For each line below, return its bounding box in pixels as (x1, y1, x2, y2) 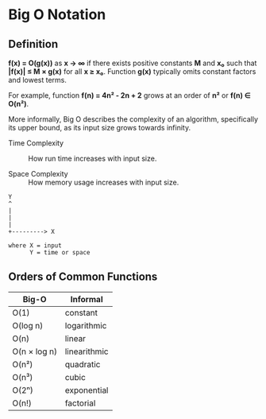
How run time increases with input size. (28, 153, 157, 163)
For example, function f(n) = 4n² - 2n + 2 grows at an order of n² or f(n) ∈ (8, 91, 251, 100)
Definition (8, 37, 58, 51)
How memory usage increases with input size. (28, 177, 179, 187)
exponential (64, 384, 109, 395)
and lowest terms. (8, 76, 67, 84)
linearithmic (64, 346, 109, 357)
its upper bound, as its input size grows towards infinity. (8, 123, 191, 132)
